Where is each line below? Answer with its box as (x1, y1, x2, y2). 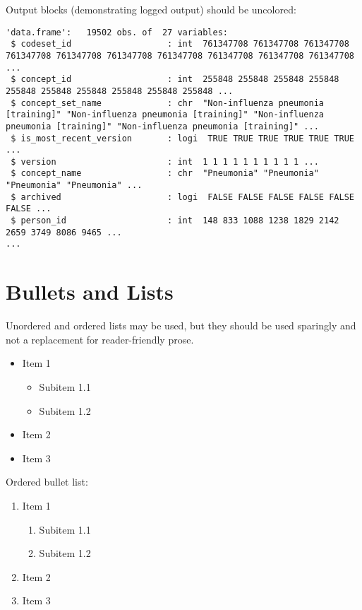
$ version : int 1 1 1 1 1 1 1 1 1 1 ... (11, 156, 319, 167)
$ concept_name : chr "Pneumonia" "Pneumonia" (11, 168, 319, 179)
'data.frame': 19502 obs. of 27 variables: (6, 27, 228, 37)
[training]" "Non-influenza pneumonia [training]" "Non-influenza (6, 110, 325, 120)
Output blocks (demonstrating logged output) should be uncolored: (6, 2, 296, 16)
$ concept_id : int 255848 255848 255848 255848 (11, 74, 339, 85)
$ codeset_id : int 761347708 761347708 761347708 (11, 39, 349, 49)
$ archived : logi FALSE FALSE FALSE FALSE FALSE (11, 192, 354, 202)
